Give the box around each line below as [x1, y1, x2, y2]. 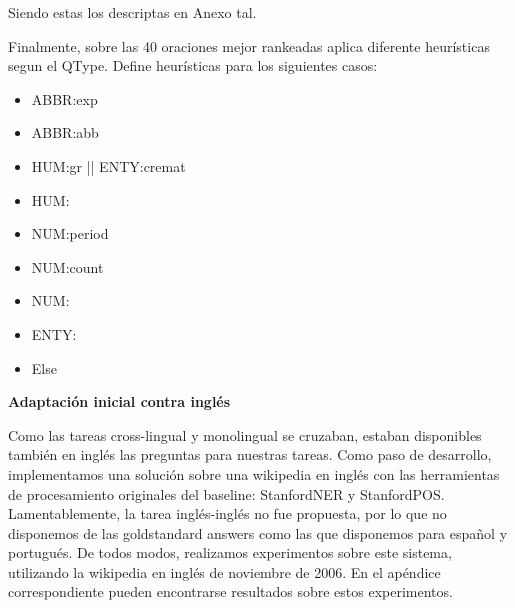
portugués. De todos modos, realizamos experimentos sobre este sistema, [8, 542, 452, 563]
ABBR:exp [31, 88, 98, 109]
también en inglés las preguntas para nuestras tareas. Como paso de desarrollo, [8, 444, 492, 465]
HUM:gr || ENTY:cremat [31, 155, 186, 176]
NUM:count [31, 256, 104, 277]
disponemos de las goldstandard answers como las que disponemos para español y [8, 522, 508, 543]
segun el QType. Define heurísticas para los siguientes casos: [8, 55, 378, 76]
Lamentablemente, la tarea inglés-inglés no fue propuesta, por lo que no [8, 503, 447, 524]
